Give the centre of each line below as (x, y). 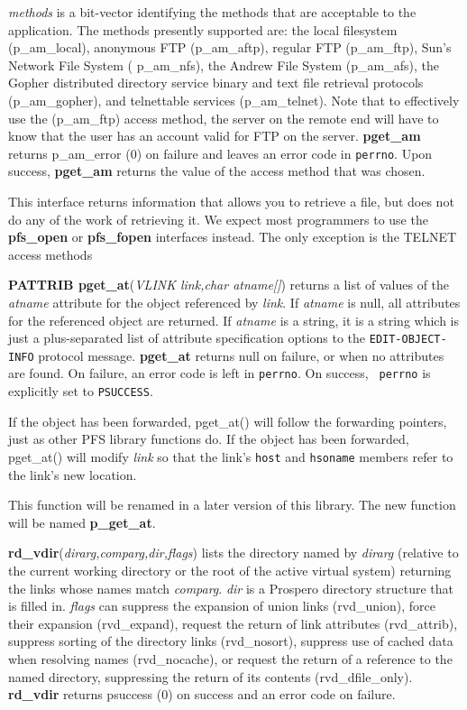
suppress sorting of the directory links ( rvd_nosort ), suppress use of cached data (231, 641)
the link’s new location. (73, 474)
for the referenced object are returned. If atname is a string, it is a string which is (234, 320)
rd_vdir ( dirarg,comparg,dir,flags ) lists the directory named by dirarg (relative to (233, 553)
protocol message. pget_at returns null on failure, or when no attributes (241, 355)
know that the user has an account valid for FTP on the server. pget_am (215, 136)
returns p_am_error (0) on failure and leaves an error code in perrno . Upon (220, 153)
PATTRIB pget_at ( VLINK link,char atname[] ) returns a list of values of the (229, 285)
